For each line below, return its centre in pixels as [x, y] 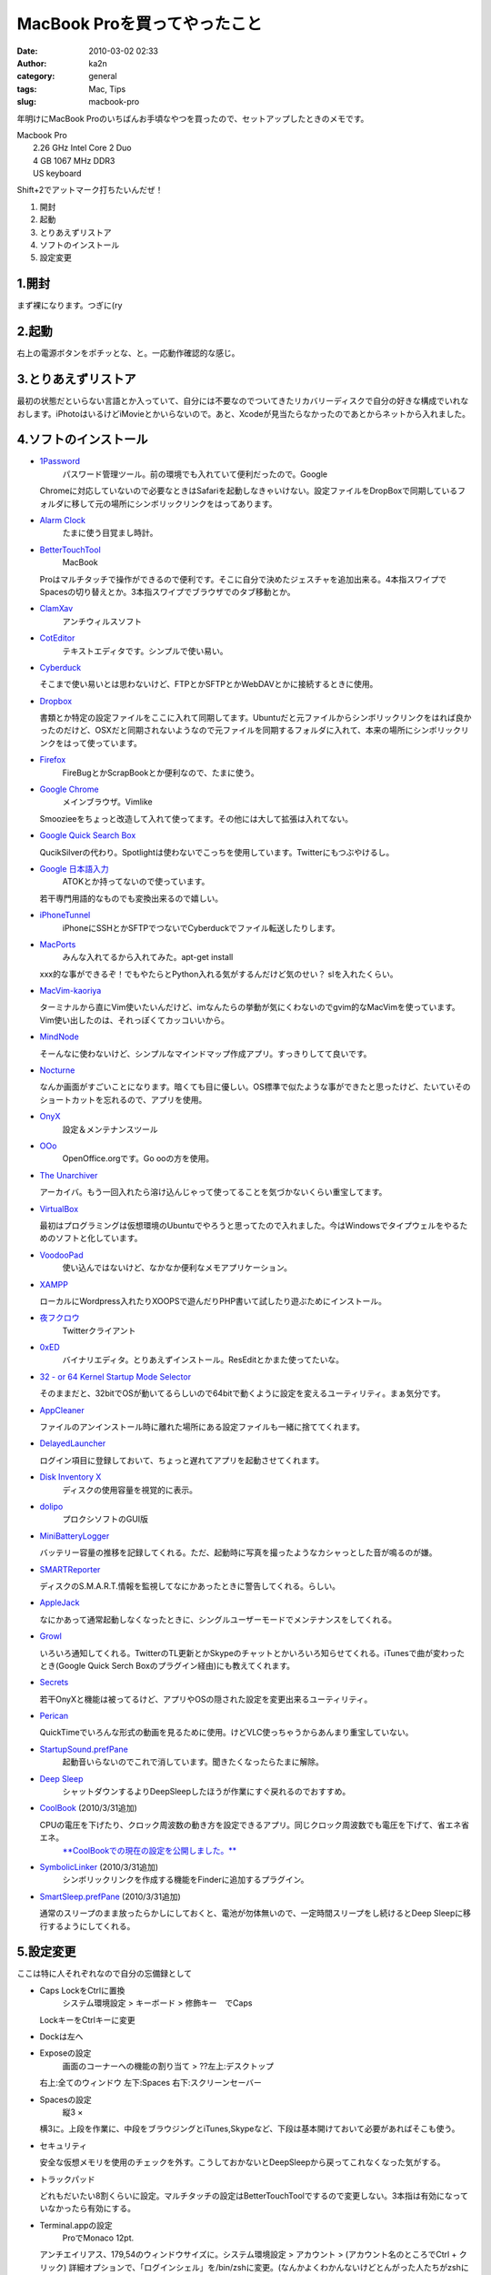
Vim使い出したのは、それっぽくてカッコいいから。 [134, 1020]
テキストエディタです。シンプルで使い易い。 [145, 651]
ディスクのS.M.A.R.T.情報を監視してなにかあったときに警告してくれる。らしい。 [190, 1586]
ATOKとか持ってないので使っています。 [136, 882]
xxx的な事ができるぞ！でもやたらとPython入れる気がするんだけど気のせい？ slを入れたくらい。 [219, 974]
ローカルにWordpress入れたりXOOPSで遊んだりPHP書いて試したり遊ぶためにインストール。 [213, 1300]
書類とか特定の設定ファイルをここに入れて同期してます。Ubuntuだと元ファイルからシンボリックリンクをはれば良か [256, 718]
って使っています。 [107, 743]
